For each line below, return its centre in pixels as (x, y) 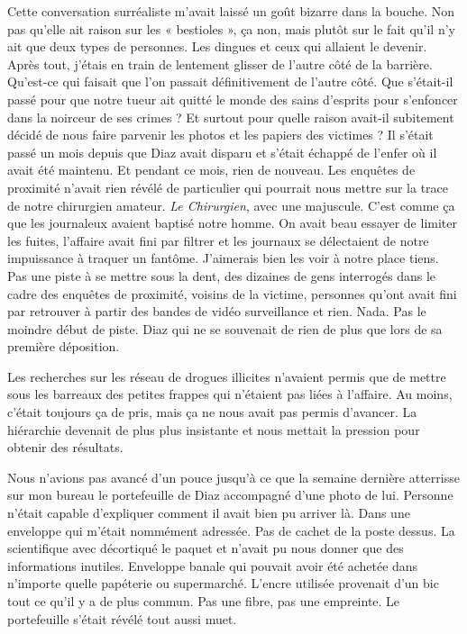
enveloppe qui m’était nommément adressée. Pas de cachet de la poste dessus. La (231, 530)
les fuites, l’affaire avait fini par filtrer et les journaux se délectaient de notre (218, 240)
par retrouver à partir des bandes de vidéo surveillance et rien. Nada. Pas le (217, 311)
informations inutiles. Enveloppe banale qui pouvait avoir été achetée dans (213, 565)
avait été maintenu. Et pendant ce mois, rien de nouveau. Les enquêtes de (211, 170)
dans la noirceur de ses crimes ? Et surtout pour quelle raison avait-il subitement (231, 117)
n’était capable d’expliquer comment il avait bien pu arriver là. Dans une (209, 513)
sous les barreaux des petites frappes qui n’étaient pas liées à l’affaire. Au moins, (230, 394)
